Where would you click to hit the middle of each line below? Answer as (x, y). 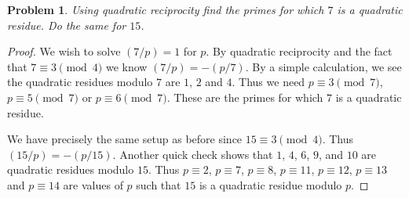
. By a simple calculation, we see (323, 66)
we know (126, 66)
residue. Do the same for (67, 25)
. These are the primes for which (245, 97)
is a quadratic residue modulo (270, 184)
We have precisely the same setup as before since (125, 139)
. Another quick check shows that (193, 154)
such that (159, 184)
